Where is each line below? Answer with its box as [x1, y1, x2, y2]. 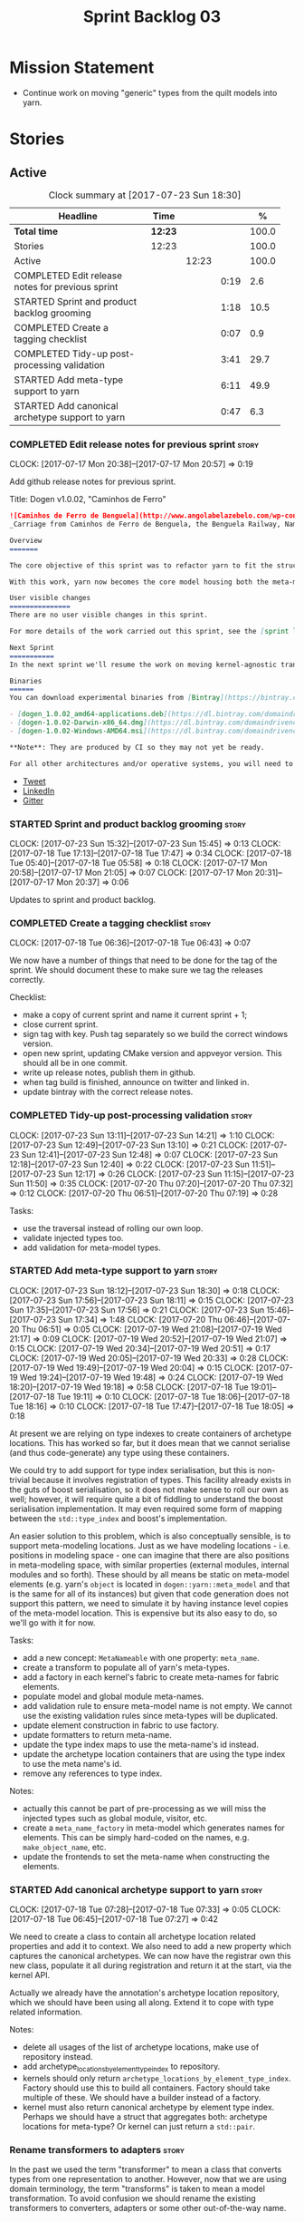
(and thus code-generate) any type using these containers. [9, 1447, 230, 1458]
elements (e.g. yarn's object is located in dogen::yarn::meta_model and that [9, 1578, 290, 1589]
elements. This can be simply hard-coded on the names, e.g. [22, 1831, 250, 1842]
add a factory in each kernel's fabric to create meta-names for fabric [22, 1671, 280, 1683]
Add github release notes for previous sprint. [9, 476, 176, 487]
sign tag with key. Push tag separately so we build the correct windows [22, 1029, 288, 1040]
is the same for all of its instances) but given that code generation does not [9, 1588, 290, 1599]
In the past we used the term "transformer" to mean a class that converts [9, 2164, 282, 2175]
